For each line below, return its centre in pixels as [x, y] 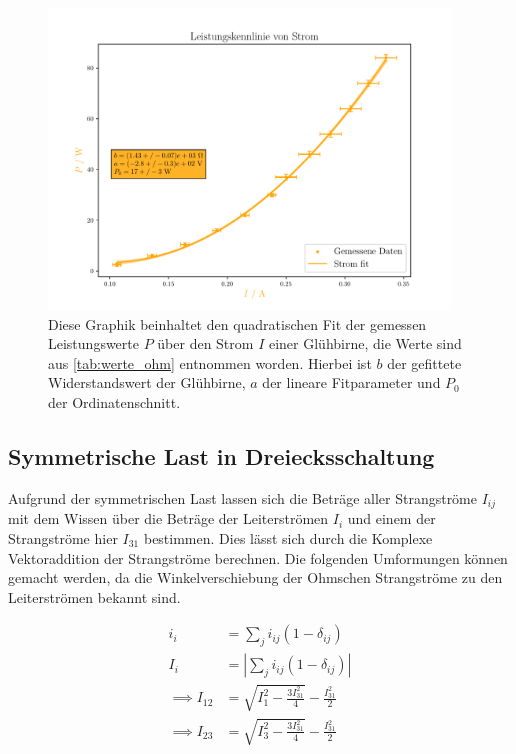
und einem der [391, 518]
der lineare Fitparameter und [351, 382]
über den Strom [205, 343]
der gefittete [424, 362]
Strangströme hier [63, 537]
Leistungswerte [93, 343]
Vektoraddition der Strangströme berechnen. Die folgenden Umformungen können [258, 557]
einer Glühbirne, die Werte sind [365, 343]
